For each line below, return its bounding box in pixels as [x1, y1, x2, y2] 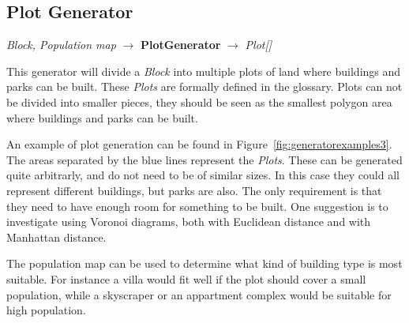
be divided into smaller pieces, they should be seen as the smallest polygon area [6, 93, 392, 110]
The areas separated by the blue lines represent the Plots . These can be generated [6, 151, 403, 167]
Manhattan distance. [6, 228, 107, 245]
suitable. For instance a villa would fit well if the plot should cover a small [6, 270, 366, 287]
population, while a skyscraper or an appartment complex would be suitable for [6, 286, 392, 302]
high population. [6, 302, 86, 318]
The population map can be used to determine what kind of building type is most [6, 255, 403, 272]
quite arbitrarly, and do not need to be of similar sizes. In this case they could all [6, 167, 400, 183]
